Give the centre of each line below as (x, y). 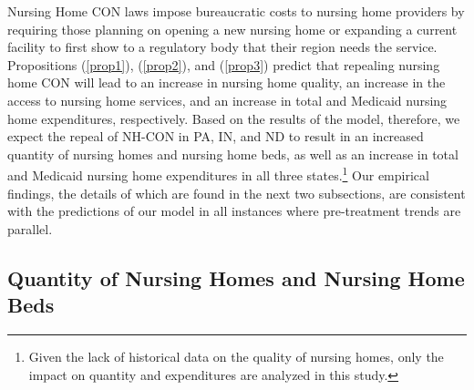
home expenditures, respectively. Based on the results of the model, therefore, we (234, 118)
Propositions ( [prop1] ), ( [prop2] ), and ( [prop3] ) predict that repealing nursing (224, 64)
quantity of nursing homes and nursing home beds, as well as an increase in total (233, 154)
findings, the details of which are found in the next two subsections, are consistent (237, 193)
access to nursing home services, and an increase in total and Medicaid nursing (227, 100)
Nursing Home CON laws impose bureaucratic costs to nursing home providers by (236, 11)
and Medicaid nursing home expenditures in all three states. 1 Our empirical (218, 174)
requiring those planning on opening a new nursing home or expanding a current (232, 29)
